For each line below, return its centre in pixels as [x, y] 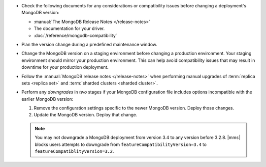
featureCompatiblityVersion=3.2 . [74, 151]
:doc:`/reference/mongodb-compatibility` [76, 35]
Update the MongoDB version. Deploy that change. [85, 115]
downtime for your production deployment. [65, 67]
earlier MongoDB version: [47, 99]
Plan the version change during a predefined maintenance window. [89, 44]
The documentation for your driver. [69, 28]
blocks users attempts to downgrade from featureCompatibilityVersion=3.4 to [121, 144]
